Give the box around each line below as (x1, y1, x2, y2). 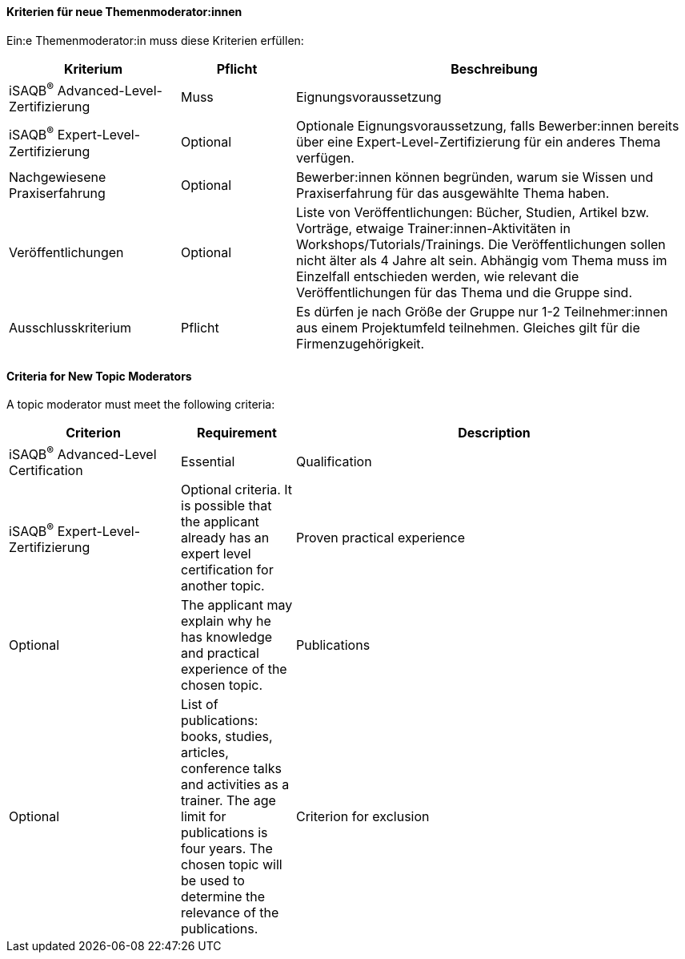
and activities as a (181, 776, 290, 793)
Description (458, 425, 531, 441)
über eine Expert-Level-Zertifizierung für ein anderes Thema (295, 133, 661, 150)
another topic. (181, 578, 265, 594)
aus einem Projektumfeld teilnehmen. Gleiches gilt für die (295, 319, 640, 336)
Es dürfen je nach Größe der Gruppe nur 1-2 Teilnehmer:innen (295, 303, 668, 320)
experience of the (181, 661, 287, 678)
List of (181, 696, 218, 713)
